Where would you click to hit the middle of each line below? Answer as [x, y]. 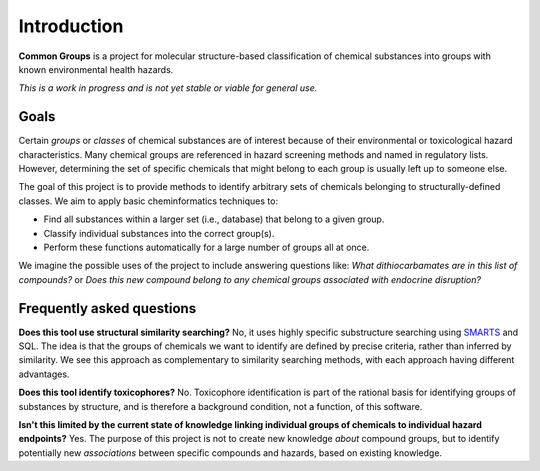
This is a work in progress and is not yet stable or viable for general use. [168, 88]
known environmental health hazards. [96, 69]
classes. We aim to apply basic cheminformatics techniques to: [148, 201]
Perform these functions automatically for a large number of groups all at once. [206, 247]
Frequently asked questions [107, 308]
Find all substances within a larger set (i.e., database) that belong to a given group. [214, 219]
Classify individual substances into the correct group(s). [159, 233]
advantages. [44, 374]
